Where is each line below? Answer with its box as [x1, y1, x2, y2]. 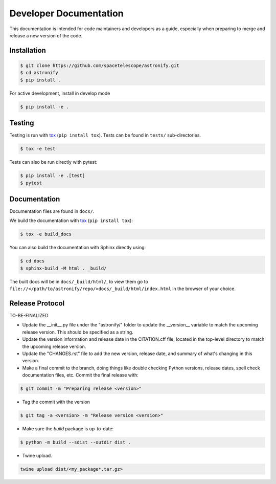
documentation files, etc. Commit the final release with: [22, 372, 139, 378]
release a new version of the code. [9, 32, 83, 38]
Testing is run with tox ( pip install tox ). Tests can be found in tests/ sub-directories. [9, 132, 201, 138]
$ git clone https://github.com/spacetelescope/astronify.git [20, 62, 179, 69]
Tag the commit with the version [22, 399, 90, 405]
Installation [9, 46, 46, 55]
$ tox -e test [20, 146, 56, 152]
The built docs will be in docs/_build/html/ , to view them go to [9, 278, 148, 284]
